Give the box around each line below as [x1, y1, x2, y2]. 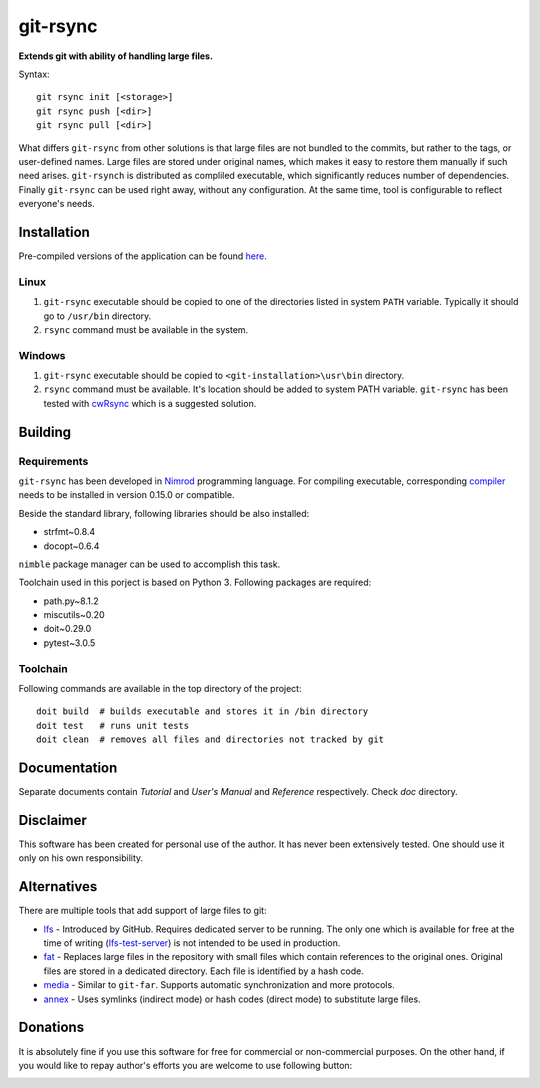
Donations [18, 1019, 85, 1036]
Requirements [18, 454, 89, 468]
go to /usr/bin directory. [43, 310, 152, 322]
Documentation [18, 760, 118, 776]
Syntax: [18, 68, 50, 80]
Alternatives [18, 878, 98, 895]
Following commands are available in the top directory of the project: [18, 683, 302, 695]
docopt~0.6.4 [43, 540, 100, 552]
